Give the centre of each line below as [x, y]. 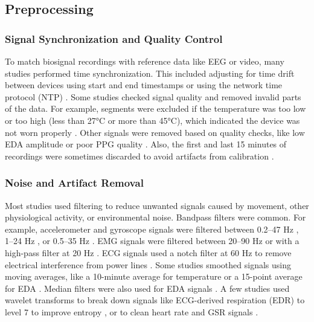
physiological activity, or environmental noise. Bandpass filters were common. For [155, 217]
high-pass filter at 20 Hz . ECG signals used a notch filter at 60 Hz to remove [148, 252]
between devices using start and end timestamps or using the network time [144, 85]
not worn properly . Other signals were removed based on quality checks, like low [155, 132]
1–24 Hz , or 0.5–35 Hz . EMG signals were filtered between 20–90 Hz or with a [152, 241]
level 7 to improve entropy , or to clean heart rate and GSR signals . [132, 311]
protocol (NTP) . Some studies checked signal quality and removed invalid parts [153, 96]
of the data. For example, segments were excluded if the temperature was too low [155, 108]
